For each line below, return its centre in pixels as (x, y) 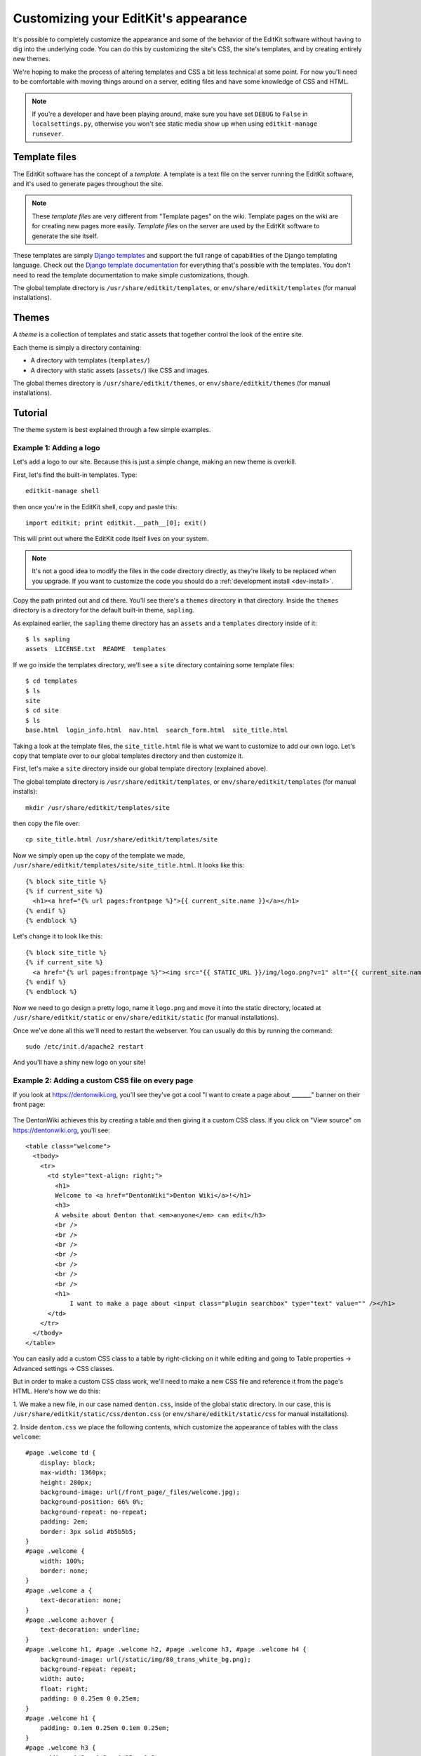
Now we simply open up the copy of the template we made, (99, 855)
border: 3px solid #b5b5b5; (88, 1532)
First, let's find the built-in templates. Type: (75, 475)
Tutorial (31, 413)
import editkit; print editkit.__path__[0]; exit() (116, 523)
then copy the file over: (46, 823)
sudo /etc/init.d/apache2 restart (85, 1046)
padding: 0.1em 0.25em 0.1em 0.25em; (105, 1728)
